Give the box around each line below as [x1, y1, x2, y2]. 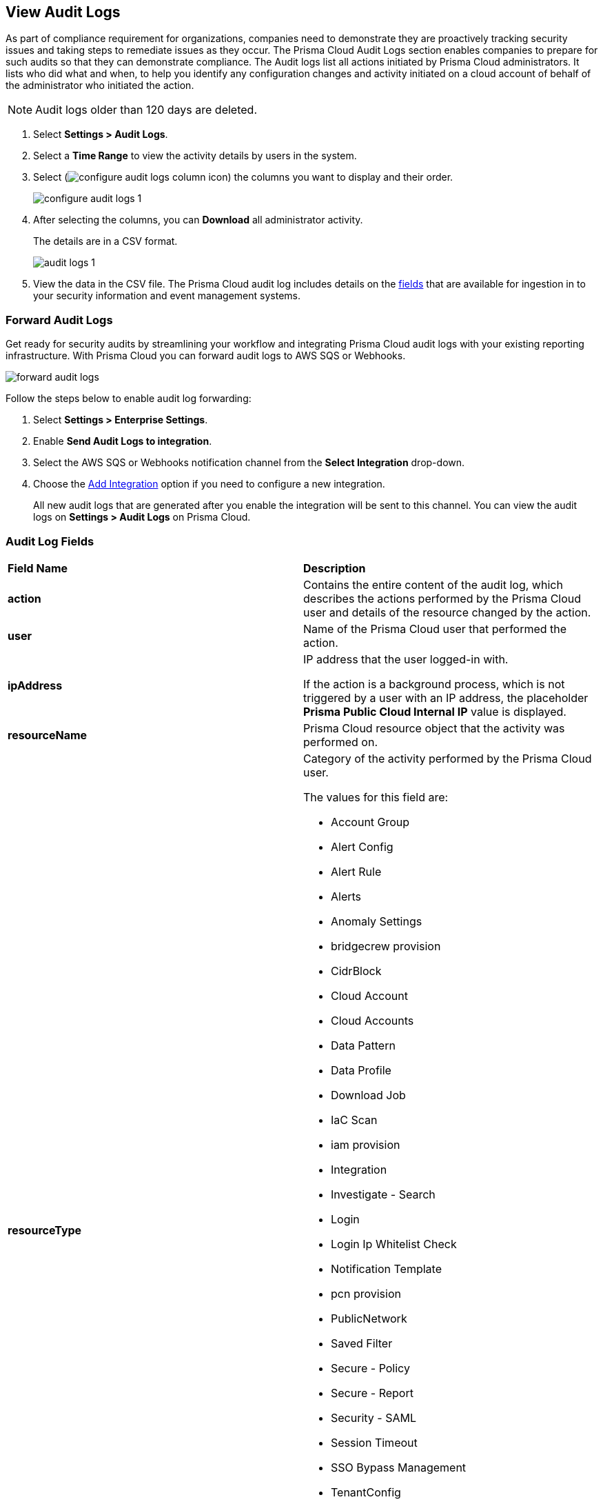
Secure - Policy [331, 1361, 410, 1375]
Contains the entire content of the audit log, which [303, 577, 563, 592]
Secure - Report [331, 1385, 413, 1400]
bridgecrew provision [331, 939, 441, 953]
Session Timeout [331, 1435, 418, 1450]
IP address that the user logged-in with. [303, 652, 509, 666]
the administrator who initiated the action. [6, 79, 194, 92]
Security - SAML [331, 1410, 416, 1425]
